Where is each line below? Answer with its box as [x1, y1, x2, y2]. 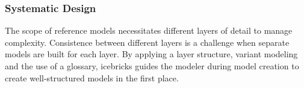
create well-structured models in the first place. [5, 71, 179, 84]
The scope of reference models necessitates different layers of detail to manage [5, 24, 293, 37]
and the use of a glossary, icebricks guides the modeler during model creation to [5, 60, 299, 72]
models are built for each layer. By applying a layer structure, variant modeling [5, 48, 298, 60]
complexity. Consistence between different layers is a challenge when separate [5, 36, 290, 48]
